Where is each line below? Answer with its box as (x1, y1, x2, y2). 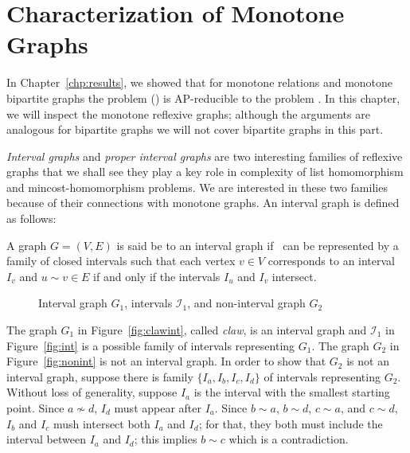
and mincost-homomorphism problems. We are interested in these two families (6, 178, 388, 195)
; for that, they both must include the (198, 415, 383, 432)
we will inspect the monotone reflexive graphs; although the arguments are (6, 105, 370, 122)
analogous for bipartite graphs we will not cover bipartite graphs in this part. (6, 121, 384, 138)
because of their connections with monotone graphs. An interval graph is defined (6, 194, 400, 211)
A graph (6, 236, 47, 253)
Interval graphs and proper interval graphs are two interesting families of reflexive (6, 147, 403, 164)
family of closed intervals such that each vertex (6, 252, 236, 269)
